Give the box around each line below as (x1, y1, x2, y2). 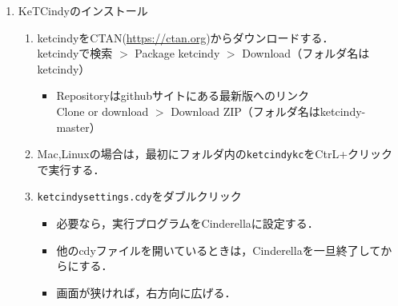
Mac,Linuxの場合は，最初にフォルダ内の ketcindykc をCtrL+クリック (37, 145, 393, 162)
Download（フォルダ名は (242, 45, 370, 62)
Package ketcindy (135, 45, 220, 62)
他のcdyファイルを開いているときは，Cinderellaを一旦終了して (56, 241, 381, 258)
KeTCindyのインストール (18, 2, 148, 18)
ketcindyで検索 (37, 45, 113, 62)
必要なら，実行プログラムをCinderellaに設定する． (56, 215, 319, 232)
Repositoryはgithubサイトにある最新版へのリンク (56, 87, 310, 104)
